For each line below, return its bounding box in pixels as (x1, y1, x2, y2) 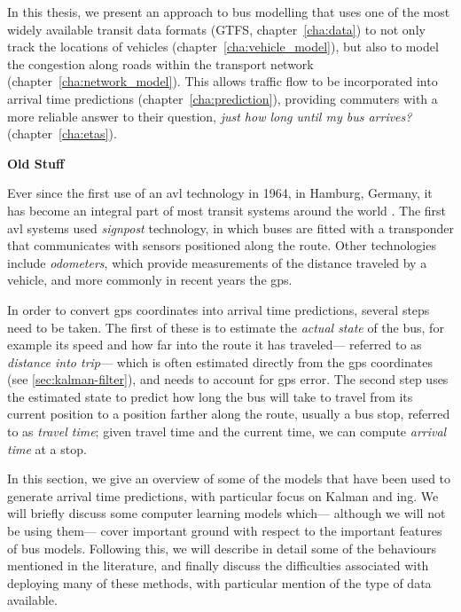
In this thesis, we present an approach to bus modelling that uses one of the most (7, 3, 450, 20)
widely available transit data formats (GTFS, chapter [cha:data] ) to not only (7, 20, 426, 38)
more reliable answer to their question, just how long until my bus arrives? (7, 106, 412, 125)
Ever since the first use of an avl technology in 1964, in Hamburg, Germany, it (7, 184, 433, 202)
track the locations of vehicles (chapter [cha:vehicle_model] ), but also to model (7, 37, 439, 56)
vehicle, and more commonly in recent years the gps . (7, 271, 293, 289)
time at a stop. (7, 439, 87, 458)
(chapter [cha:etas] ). (7, 124, 117, 143)
